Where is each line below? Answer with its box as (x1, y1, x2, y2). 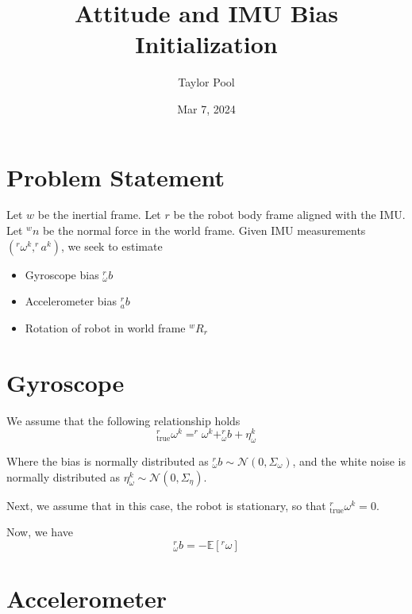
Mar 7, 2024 (177, 100, 236, 117)
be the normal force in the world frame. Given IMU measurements (42, 222, 366, 239)
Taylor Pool (178, 74, 235, 90)
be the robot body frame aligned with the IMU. (173, 206, 406, 223)
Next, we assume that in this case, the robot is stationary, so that (6, 497, 326, 513)
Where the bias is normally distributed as (6, 453, 209, 469)
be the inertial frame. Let (37, 206, 161, 223)
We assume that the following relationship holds (6, 412, 241, 428)
